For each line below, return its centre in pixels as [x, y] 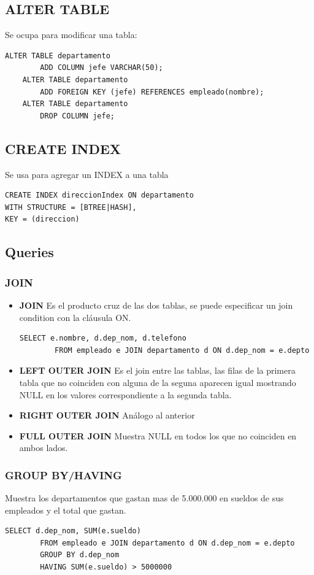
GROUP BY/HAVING [63, 475]
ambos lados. [44, 448]
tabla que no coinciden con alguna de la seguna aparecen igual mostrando [158, 382]
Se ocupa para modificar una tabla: [71, 35]
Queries [29, 252]
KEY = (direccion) [42, 219]
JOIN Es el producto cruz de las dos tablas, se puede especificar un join [156, 305]
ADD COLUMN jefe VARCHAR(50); [101, 68]
